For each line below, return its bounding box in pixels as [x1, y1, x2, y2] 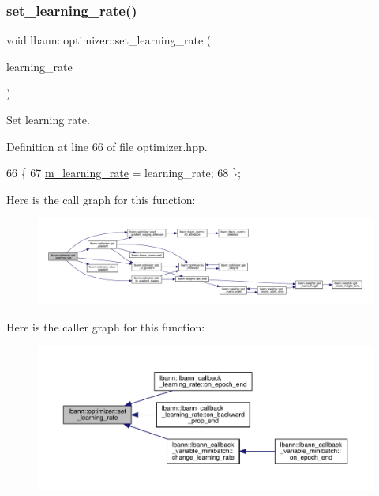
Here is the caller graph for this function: [6, 319, 205, 335]
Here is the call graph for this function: [6, 191, 196, 207]
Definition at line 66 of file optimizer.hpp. [6, 138, 208, 154]
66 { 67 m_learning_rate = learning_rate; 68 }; [6, 165, 241, 181]
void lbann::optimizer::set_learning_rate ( [6, 32, 212, 48]
